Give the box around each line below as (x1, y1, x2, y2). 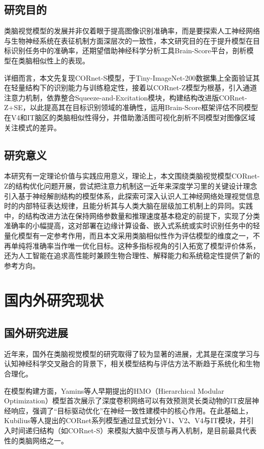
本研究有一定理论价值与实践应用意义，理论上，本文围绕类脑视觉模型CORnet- (4, 170, 260, 181)
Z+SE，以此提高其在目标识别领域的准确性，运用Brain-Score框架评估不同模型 (4, 102, 258, 113)
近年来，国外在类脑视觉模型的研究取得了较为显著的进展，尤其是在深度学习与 (4, 348, 260, 359)
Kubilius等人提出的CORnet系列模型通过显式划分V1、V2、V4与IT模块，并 (4, 415, 247, 426)
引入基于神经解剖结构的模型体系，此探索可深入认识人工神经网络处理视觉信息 (4, 190, 260, 201)
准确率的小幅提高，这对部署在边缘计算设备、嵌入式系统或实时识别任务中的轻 (4, 220, 260, 231)
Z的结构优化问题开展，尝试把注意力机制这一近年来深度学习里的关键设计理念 (4, 180, 257, 191)
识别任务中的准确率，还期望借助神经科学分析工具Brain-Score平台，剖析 (11, 45, 247, 56)
